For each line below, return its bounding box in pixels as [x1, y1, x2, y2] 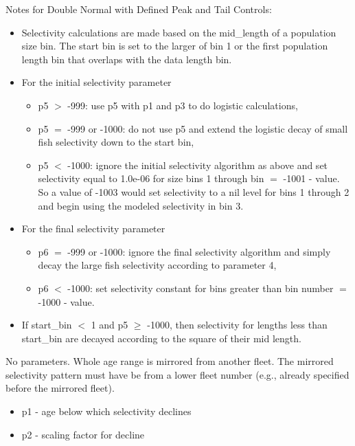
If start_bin [21, 317, 72, 332]
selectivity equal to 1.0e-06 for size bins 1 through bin [38, 171, 264, 186]
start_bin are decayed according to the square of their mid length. [21, 331, 301, 345]
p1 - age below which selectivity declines [21, 404, 192, 419]
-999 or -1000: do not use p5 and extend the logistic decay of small [67, 121, 348, 135]
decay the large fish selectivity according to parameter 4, [38, 258, 277, 272]
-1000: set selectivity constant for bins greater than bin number [67, 280, 334, 295]
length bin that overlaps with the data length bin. [21, 52, 232, 66]
